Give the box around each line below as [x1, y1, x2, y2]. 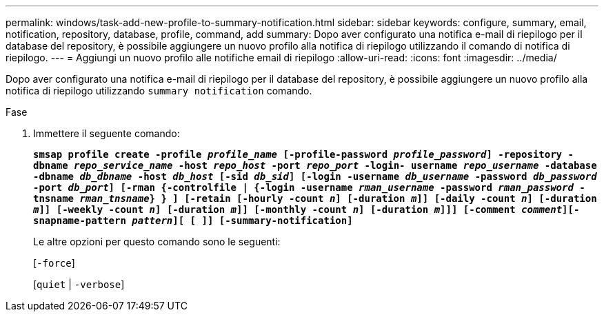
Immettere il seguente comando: [33, 127, 180, 139]
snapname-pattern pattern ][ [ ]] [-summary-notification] [33, 215, 353, 226]
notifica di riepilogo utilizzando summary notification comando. [6, 85, 312, 96]
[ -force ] [33, 257, 75, 269]
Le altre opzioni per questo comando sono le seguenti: [33, 236, 281, 247]
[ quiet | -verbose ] [33, 278, 125, 290]
